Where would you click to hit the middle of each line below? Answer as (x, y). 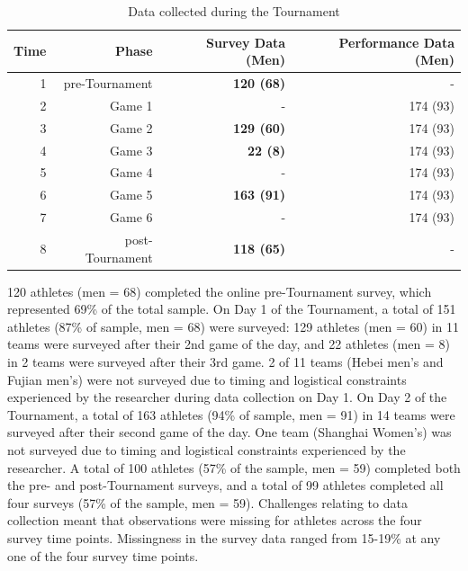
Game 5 (131, 195)
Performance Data (396, 42)
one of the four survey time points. (103, 555)
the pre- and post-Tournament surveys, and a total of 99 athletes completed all (225, 485)
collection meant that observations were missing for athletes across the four (215, 520)
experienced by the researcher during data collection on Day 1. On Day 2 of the (227, 397)
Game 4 (131, 172)
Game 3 (131, 150)
